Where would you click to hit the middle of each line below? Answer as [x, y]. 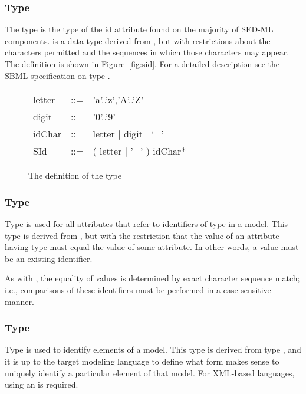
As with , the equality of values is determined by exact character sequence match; [152, 278]
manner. [19, 301]
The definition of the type [75, 175]
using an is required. [42, 384]
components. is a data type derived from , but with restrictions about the [138, 40]
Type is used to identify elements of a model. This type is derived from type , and [153, 349]
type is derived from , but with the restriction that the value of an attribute [142, 235]
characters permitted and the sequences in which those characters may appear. [147, 52]
